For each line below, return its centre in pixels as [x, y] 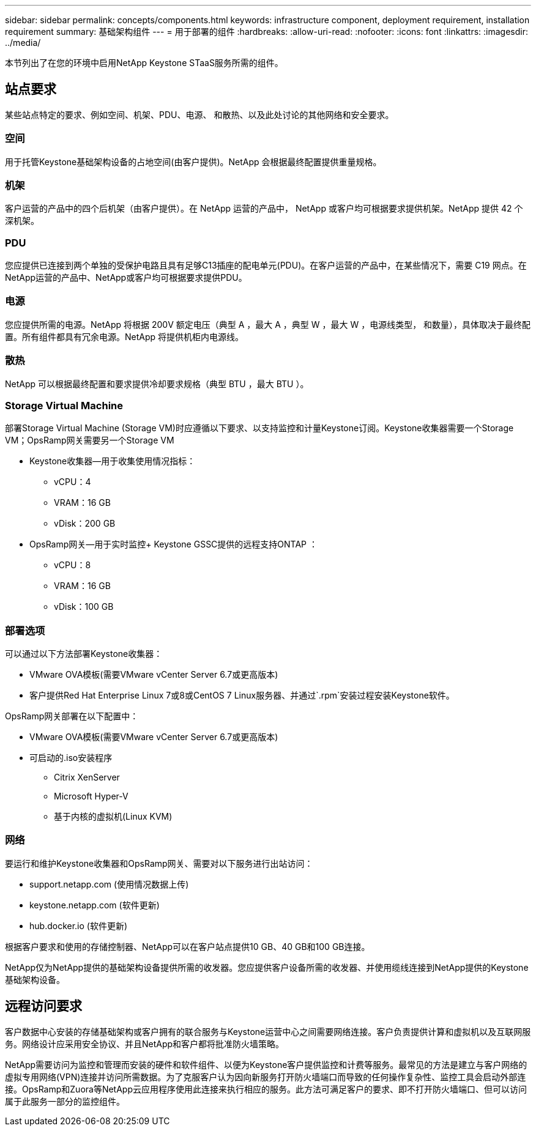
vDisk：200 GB [85, 524]
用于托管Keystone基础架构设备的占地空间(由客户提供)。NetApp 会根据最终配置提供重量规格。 [193, 161]
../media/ [23, 43]
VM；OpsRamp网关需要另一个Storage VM [90, 440]
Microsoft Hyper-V [91, 796]
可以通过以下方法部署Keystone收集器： [84, 654]
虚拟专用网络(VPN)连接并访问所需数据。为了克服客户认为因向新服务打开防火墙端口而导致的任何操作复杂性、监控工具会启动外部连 [266, 1077]
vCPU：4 [73, 482]
